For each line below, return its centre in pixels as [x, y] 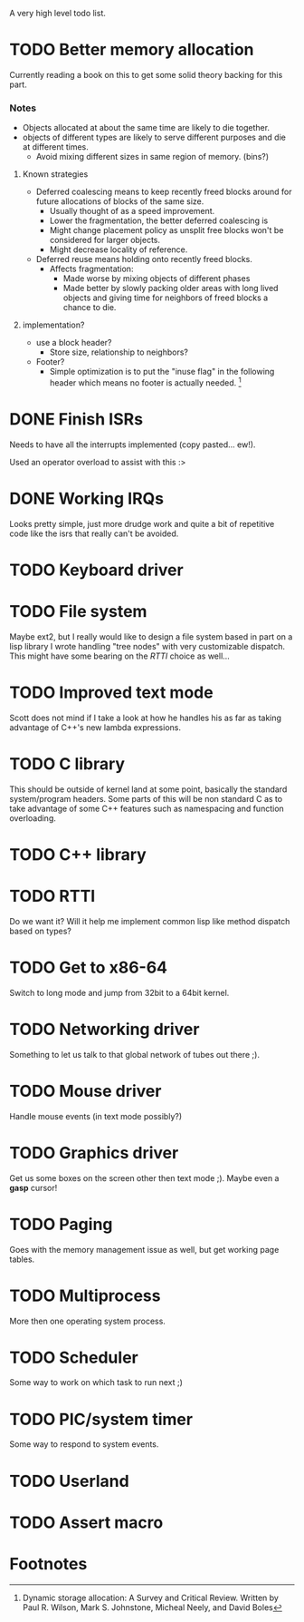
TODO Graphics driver [94, 1153]
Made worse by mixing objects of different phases [157, 278]
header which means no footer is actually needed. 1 [145, 382]
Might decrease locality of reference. [119, 249]
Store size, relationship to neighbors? [119, 352]
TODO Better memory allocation [132, 50]
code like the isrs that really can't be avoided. [94, 533]
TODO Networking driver [104, 1030]
